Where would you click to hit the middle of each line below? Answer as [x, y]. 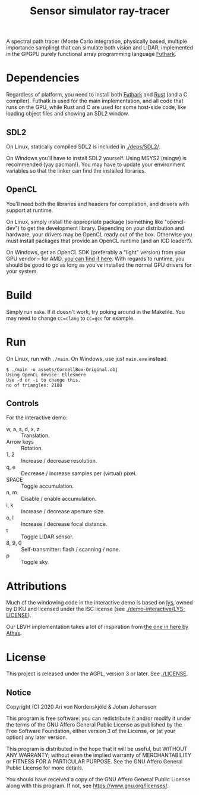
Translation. [35, 435]
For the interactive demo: [37, 417]
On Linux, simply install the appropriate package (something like [85, 222]
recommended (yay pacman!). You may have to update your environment [96, 164]
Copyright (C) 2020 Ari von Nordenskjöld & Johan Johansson [81, 707]
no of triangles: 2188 [34, 385]
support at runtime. [30, 210]
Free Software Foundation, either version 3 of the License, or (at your [91, 731]
